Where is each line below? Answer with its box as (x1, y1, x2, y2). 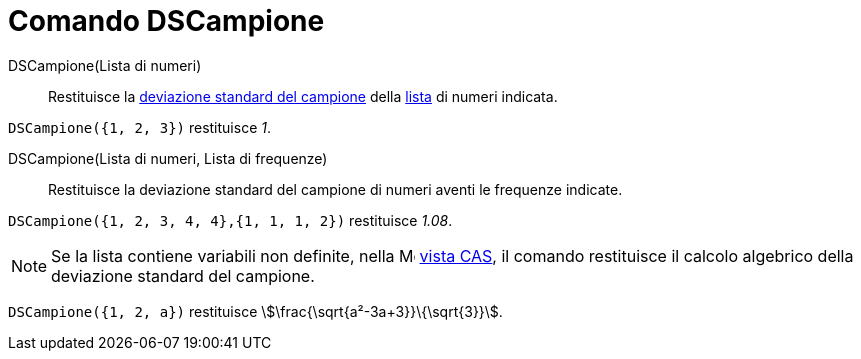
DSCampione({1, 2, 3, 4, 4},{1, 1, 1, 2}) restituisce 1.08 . (8, 211, 453, 229)
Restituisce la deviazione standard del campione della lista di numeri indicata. (48, 87, 558, 105)
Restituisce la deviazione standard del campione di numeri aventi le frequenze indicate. (48, 180, 623, 198)
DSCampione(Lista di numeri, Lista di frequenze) (8, 149, 328, 167)
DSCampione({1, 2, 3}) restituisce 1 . (8, 118, 271, 136)
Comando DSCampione (8, 4, 325, 38)
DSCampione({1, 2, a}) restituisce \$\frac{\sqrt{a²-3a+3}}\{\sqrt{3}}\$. (8, 302, 503, 320)
